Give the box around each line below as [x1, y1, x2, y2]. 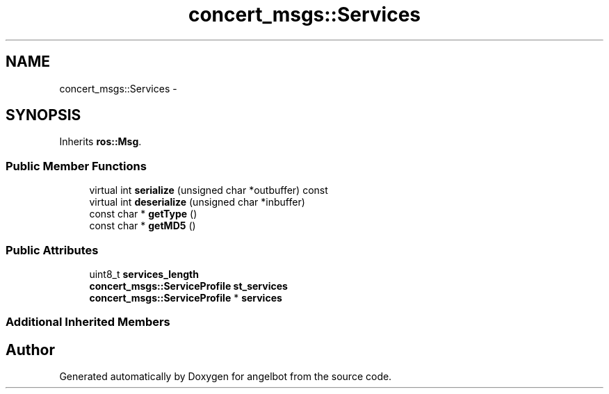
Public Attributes [6, 243, 99, 257]
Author [6, 340, 55, 359]
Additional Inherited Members [6, 315, 170, 329]
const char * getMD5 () [89, 220, 196, 232]
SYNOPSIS [6, 106, 81, 124]
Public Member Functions [6, 158, 147, 173]
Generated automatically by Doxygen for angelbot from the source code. [59, 370, 392, 383]
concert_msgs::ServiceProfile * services [89, 291, 282, 304]
